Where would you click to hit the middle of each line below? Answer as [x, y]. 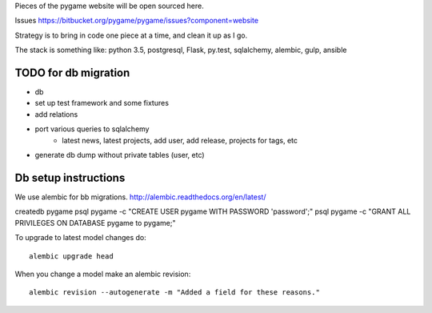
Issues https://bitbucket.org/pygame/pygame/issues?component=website [137, 21]
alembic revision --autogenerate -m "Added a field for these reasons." [174, 293]
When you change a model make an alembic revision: [103, 274]
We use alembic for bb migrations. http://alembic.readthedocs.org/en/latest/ [140, 197]
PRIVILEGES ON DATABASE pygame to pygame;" [95, 223]
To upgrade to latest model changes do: [81, 238]
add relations [56, 114]
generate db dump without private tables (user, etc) [120, 155]
